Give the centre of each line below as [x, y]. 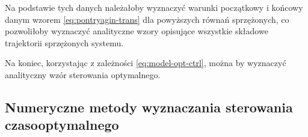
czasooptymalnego [62, 125]
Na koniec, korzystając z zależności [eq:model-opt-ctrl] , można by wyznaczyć [146, 63]
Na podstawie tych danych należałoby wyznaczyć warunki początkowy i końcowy [154, 7]
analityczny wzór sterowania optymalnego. [83, 74]
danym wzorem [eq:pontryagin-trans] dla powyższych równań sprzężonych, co [147, 19]
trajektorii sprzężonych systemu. [64, 42]
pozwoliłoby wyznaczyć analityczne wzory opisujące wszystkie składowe [137, 31]
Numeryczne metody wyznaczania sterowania [149, 107]
